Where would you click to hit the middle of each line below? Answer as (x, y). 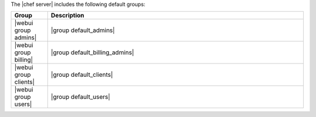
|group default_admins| (83, 30)
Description (68, 16)
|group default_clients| (82, 75)
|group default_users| (80, 97)
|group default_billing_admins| (92, 52)
